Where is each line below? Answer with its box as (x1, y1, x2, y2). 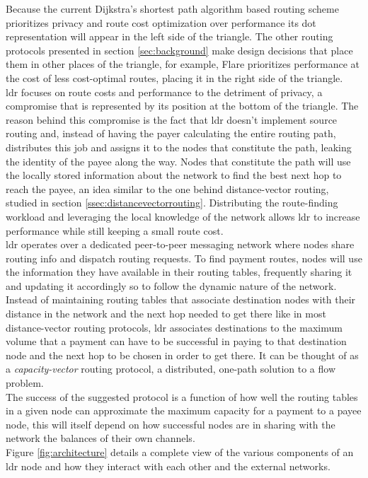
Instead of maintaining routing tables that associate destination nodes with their (6, 292, 356, 307)
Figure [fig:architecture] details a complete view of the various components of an (6, 445, 354, 459)
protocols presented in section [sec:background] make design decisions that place (6, 42, 353, 57)
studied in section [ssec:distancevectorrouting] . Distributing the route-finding (6, 195, 338, 210)
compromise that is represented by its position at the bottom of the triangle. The (6, 98, 359, 113)
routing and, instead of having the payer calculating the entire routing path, (6, 126, 336, 141)
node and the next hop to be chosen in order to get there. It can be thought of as (6, 347, 359, 362)
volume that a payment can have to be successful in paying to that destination (6, 334, 347, 349)
